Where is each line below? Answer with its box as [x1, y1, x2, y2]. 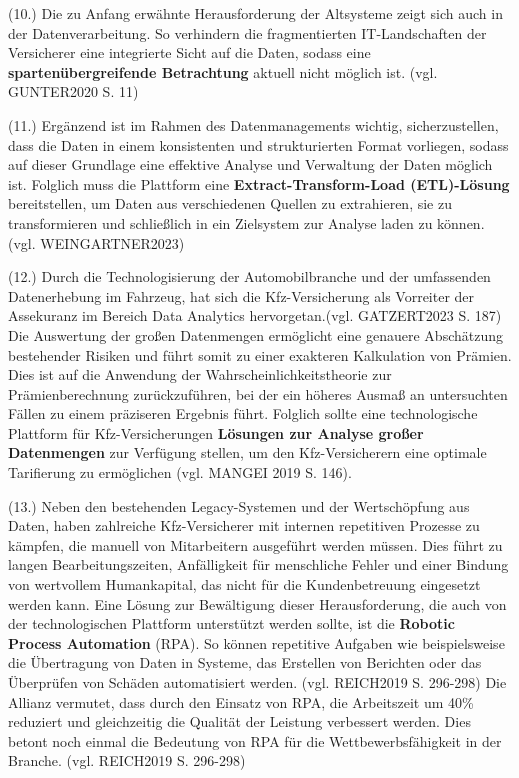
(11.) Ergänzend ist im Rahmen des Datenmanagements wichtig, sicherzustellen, [8, 114, 499, 135]
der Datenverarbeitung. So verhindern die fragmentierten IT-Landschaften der [8, 22, 487, 43]
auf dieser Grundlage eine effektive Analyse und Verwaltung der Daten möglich [8, 154, 493, 175]
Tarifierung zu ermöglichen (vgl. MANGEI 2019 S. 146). [8, 462, 352, 483]
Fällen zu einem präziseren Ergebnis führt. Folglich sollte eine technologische [8, 403, 478, 424]
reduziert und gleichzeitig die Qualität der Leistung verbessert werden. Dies [8, 711, 471, 732]
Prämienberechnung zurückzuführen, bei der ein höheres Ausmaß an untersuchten [8, 383, 508, 404]
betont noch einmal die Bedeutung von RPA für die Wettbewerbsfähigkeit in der [8, 730, 502, 751]
